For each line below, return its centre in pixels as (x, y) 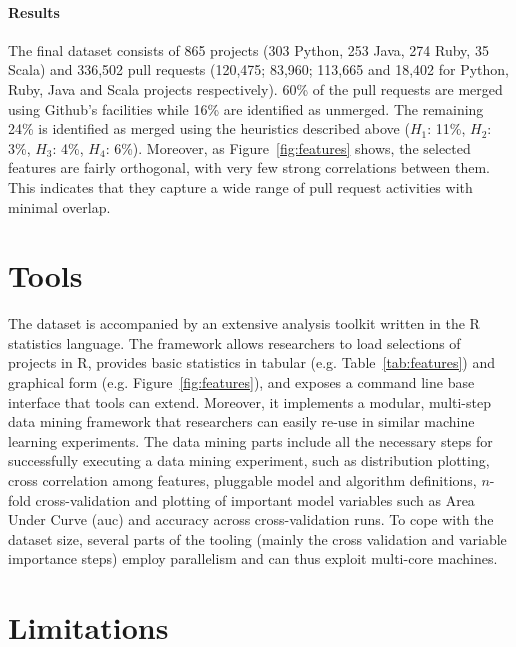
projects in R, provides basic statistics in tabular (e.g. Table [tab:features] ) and (252, 362)
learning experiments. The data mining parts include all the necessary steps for (250, 440)
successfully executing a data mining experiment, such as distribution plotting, (249, 460)
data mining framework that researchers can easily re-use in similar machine (241, 421)
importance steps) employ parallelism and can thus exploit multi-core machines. (253, 558)
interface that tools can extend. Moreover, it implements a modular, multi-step (249, 401)
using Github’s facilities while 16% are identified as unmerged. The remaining (246, 108)
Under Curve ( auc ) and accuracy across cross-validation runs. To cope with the (251, 519)
